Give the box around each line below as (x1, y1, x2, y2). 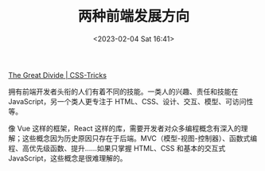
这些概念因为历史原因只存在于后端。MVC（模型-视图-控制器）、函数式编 (21, 133, 257, 143)
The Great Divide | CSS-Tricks (8, 70, 107, 80)
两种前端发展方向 (77, 7, 189, 25)
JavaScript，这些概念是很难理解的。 (8, 153, 127, 163)
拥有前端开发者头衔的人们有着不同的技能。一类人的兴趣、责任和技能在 (8, 87, 239, 96)
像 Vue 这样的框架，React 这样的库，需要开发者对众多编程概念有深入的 (8, 123, 241, 133)
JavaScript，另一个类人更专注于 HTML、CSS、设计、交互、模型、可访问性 (8, 96, 254, 106)
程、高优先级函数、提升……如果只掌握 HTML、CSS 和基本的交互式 (8, 143, 226, 153)
